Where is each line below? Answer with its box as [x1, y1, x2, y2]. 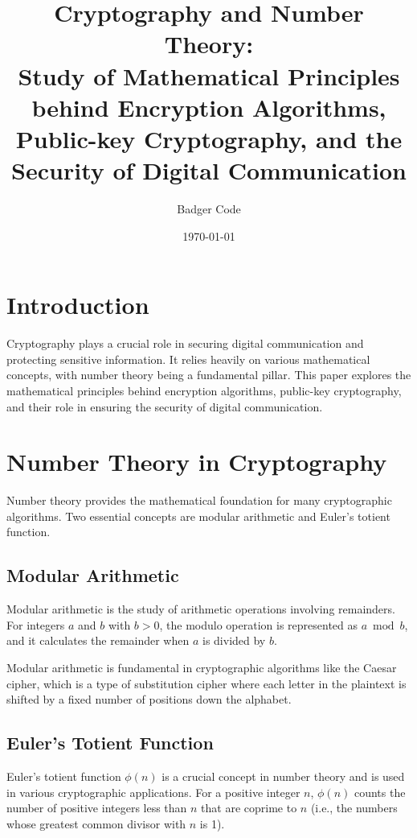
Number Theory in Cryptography [6, 445, 387, 478]
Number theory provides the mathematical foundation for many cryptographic [6, 492, 392, 509]
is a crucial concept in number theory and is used [161, 768, 405, 785]
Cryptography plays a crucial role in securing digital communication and [6, 335, 364, 352]
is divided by [202, 632, 266, 649]
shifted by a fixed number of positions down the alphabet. [6, 691, 292, 708]
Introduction [6, 288, 149, 321]
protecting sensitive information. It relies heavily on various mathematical [6, 350, 370, 367]
